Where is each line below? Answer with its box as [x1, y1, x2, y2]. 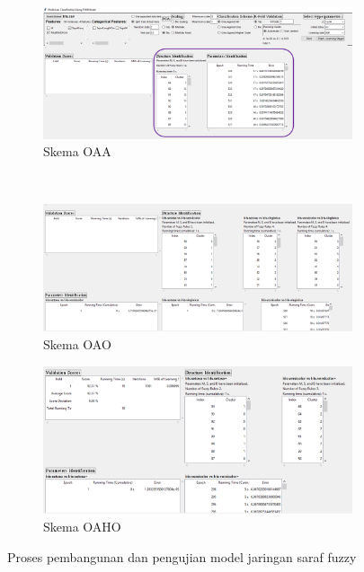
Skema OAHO [43, 517, 121, 536]
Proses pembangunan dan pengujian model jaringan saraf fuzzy [7, 547, 357, 566]
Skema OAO [43, 334, 111, 353]
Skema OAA [43, 142, 111, 161]
